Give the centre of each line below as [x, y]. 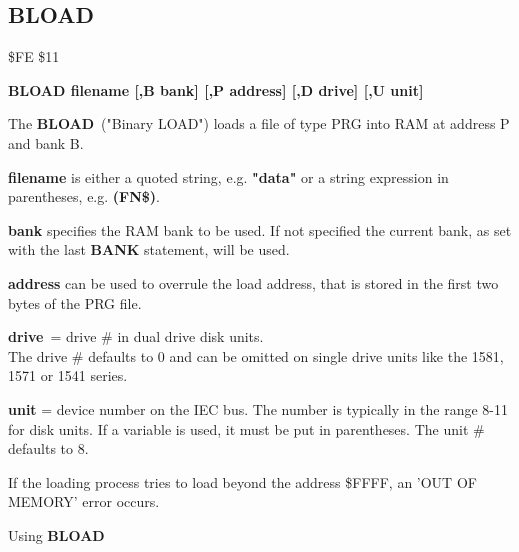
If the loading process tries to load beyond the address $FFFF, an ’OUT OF [242, 481]
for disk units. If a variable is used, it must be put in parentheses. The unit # [246, 428]
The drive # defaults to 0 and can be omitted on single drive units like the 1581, [256, 355]
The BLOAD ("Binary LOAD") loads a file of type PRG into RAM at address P [259, 123]
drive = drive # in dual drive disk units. [136, 336]
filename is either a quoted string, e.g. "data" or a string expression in [228, 176]
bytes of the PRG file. [75, 302]
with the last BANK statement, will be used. [149, 249]
